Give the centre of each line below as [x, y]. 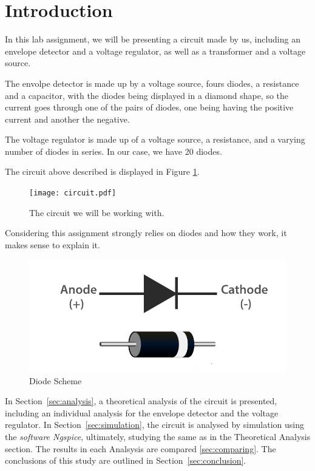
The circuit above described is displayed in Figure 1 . [102, 171]
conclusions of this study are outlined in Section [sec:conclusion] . [126, 460]
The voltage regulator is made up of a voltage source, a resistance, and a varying [155, 139]
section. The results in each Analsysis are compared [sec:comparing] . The [141, 448]
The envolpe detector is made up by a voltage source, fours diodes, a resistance [152, 83]
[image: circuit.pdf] [73, 193]
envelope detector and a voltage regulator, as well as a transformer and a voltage [155, 51]
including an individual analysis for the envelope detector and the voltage [142, 412]
